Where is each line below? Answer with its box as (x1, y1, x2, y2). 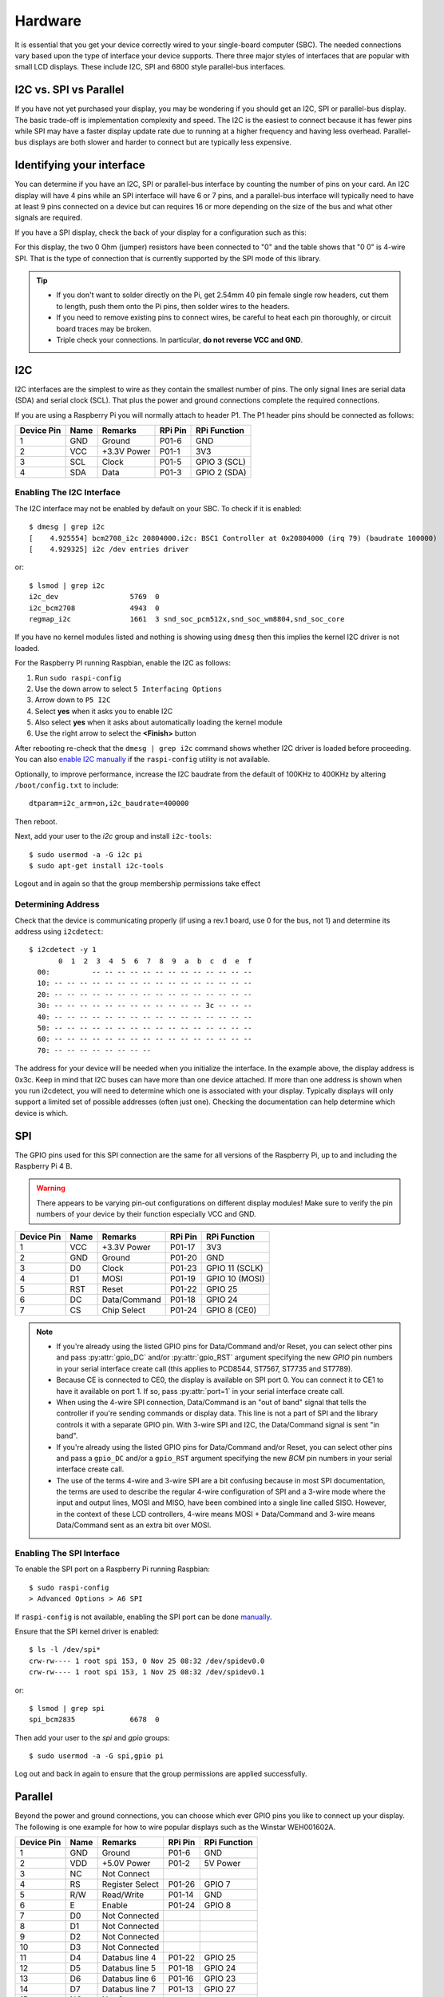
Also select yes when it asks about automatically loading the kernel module (34, 717, 283, 727)
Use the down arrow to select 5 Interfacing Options (34, 684, 223, 693)
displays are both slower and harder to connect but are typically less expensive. (29, 137, 291, 147)
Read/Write (101, 1889, 145, 1900)
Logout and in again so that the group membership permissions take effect (14, 879, 261, 888)
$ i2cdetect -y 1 (29, 945, 97, 955)
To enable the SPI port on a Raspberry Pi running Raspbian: (14, 1564, 211, 1574)
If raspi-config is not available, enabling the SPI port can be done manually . (14, 1612, 272, 1622)
